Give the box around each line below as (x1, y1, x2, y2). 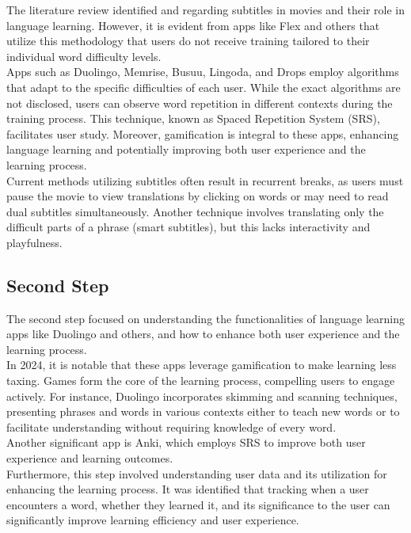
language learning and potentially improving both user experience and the (6, 141, 366, 158)
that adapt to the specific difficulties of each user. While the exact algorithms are (6, 78, 401, 95)
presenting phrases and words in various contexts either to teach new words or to (6, 403, 400, 420)
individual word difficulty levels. (6, 48, 162, 64)
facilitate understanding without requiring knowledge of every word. (6, 418, 337, 435)
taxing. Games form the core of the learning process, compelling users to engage (6, 372, 395, 389)
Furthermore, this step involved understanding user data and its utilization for (6, 465, 387, 482)
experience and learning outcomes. (6, 450, 173, 466)
